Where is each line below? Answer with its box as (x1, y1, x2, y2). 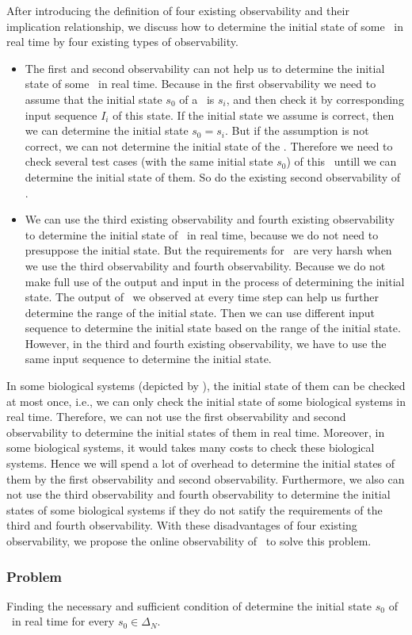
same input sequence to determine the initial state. (25, 350, 272, 367)
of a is (179, 90, 215, 107)
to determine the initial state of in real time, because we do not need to (25, 226, 379, 243)
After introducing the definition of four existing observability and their (6, 2, 349, 18)
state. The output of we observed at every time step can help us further (25, 289, 379, 305)
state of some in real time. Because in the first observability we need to (25, 75, 376, 92)
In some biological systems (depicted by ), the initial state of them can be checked (6, 377, 406, 394)
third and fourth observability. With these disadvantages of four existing (6, 517, 357, 534)
